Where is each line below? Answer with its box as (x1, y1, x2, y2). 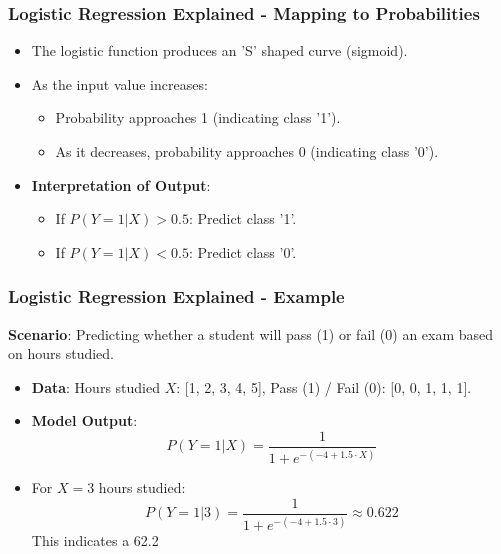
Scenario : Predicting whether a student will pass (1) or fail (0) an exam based (8, 323, 494, 344)
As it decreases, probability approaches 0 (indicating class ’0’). (55, 141, 439, 161)
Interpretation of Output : (31, 174, 211, 195)
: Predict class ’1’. (188, 208, 297, 229)
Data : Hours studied (31, 376, 160, 397)
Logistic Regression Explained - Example (8, 284, 345, 309)
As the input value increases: (31, 73, 208, 94)
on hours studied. (8, 343, 114, 364)
